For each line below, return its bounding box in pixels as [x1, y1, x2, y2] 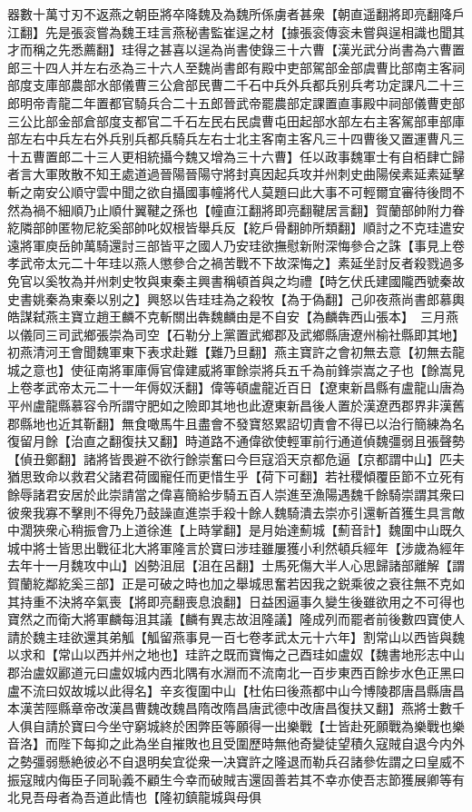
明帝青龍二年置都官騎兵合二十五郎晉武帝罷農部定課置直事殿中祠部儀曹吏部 [19, 93, 465, 112]
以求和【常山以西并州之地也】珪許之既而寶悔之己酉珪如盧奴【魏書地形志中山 [7, 645, 465, 664]
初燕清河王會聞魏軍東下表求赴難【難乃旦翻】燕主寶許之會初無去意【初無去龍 [7, 342, 465, 361]
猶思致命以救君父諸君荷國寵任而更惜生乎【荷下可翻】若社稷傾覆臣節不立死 [7, 467, 452, 486]
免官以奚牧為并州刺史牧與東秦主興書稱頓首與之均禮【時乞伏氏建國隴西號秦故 [7, 271, 465, 290]
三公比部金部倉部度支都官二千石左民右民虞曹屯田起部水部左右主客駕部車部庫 [7, 111, 465, 130]
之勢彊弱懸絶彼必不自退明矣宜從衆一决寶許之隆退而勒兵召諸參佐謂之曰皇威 [7, 751, 452, 770]
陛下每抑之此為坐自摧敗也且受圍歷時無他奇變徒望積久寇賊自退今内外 [57, 734, 465, 753]
